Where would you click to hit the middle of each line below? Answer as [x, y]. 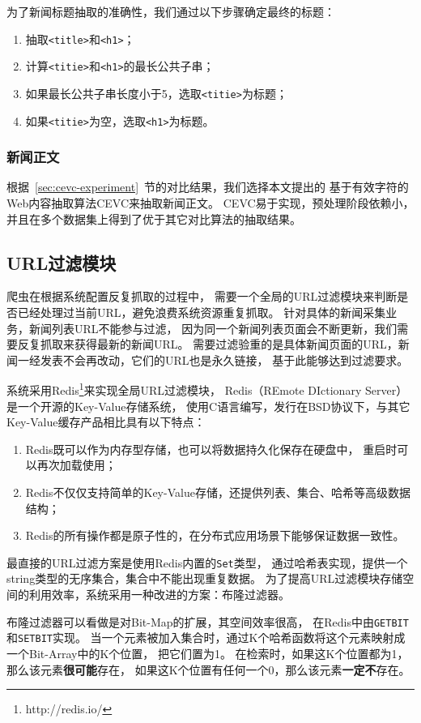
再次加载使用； [77, 465]
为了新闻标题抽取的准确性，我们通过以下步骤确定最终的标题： [171, 11]
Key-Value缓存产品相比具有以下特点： [106, 422]
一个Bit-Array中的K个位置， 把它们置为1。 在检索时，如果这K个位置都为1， [208, 653]
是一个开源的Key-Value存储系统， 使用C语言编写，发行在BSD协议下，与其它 [208, 406]
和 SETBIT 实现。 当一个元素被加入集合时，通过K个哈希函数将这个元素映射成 [206, 637]
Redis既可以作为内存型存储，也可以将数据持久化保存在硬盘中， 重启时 [211, 449]
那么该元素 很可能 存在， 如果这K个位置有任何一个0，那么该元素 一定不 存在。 [208, 669]
